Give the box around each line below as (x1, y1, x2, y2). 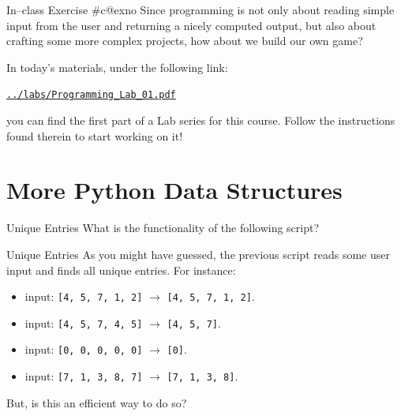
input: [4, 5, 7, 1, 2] (24, 288, 143, 305)
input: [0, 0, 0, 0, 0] (24, 341, 143, 358)
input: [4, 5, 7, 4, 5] (24, 314, 143, 331)
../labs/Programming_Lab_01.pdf (6, 89, 176, 101)
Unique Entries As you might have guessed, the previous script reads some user (6, 245, 390, 262)
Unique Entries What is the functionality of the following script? (6, 219, 320, 236)
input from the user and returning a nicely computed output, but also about (6, 17, 377, 33)
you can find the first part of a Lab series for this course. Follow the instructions (6, 112, 395, 129)
